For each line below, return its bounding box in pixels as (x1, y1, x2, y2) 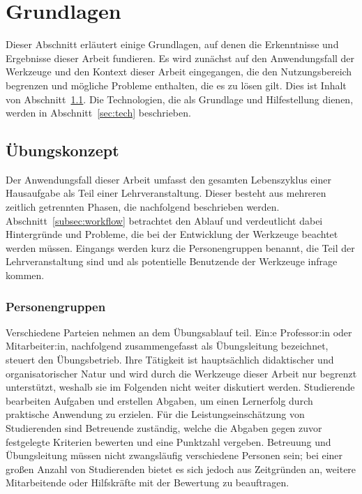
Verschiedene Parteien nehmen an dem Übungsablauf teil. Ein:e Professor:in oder (6, 324, 352, 339)
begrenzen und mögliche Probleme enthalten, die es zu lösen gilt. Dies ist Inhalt (6, 77, 347, 92)
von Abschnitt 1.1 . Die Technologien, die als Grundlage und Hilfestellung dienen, (6, 91, 354, 106)
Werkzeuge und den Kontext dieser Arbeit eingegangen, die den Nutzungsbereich (6, 64, 352, 79)
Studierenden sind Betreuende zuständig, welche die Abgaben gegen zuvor (6, 421, 322, 435)
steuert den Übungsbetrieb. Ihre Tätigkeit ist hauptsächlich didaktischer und (6, 352, 334, 367)
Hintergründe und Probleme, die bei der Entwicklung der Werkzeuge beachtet (6, 227, 338, 241)
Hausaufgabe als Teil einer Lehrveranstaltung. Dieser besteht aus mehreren (6, 186, 326, 200)
